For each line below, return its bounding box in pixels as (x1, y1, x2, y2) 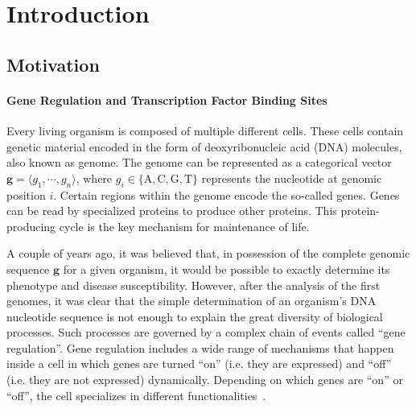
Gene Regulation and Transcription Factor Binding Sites (6, 91, 327, 108)
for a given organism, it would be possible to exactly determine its (63, 260, 390, 277)
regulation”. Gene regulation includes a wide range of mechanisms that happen (6, 339, 394, 356)
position (6, 186, 46, 203)
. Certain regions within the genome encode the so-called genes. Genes (53, 186, 400, 203)
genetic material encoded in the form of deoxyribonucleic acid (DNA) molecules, (6, 138, 402, 155)
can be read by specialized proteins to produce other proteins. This (6, 202, 337, 219)
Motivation (6, 52, 100, 76)
